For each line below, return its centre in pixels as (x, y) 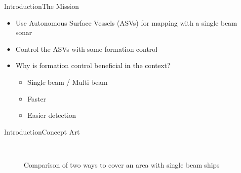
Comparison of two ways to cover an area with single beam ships (122, 164)
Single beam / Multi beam (67, 82)
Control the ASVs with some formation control (86, 49)
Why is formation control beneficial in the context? (93, 65)
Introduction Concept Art (42, 131)
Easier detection (52, 115)
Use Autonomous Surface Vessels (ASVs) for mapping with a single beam (126, 22)
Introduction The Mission (41, 6)
